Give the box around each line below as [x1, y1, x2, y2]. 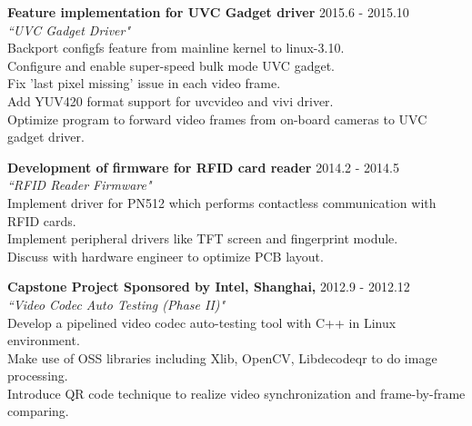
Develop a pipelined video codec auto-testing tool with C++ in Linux [7, 312, 397, 332]
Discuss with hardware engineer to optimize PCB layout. [7, 246, 324, 265]
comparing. [7, 401, 69, 421]
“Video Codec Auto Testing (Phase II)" [7, 294, 226, 313]
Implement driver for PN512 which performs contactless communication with [7, 193, 437, 212]
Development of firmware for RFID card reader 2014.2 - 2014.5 [7, 157, 399, 176]
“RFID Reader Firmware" [7, 175, 152, 194]
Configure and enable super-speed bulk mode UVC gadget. [7, 55, 335, 74]
